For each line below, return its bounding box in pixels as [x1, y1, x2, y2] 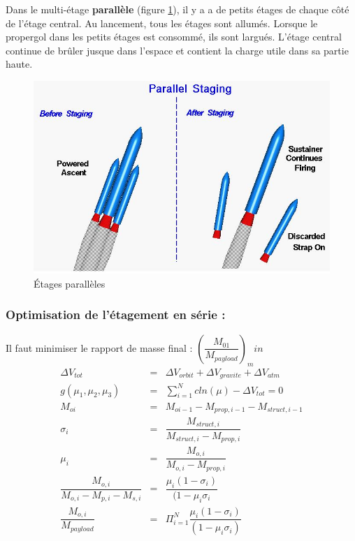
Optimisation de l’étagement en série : [6, 306, 226, 323]
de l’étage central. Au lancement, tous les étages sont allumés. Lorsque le [6, 15, 318, 30]
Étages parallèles [34, 276, 106, 290]
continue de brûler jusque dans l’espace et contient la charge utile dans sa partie [6, 43, 349, 57]
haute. [6, 57, 33, 71]
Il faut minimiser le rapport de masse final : [6, 340, 193, 355]
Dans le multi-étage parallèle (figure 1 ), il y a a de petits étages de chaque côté [6, 2, 349, 16]
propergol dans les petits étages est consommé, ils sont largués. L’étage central [6, 29, 342, 44]
